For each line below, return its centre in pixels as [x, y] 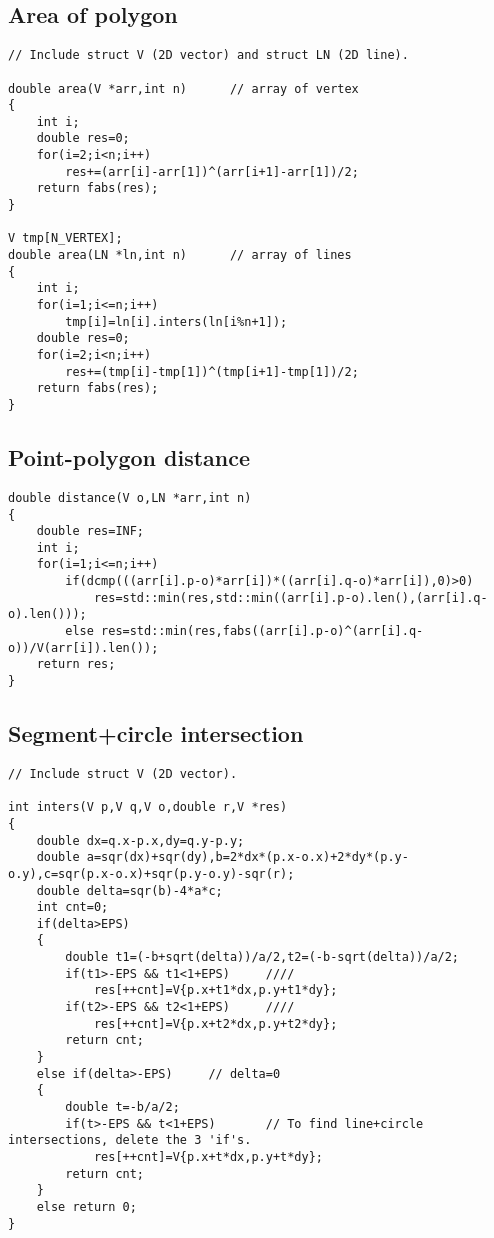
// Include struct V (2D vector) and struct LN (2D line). [208, 55]
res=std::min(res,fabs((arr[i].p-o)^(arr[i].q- [262, 631]
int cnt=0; [72, 907]
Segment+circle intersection [156, 733]
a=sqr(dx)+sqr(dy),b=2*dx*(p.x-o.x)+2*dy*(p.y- [247, 857]
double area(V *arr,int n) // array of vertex [183, 88]
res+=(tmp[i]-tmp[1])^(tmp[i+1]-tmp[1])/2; [212, 371]
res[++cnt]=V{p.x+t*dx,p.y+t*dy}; [208, 1157]
